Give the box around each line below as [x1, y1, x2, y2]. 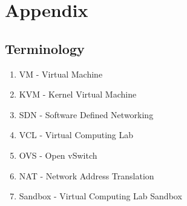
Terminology [5, 39, 85, 58]
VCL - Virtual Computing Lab [19, 128, 134, 141]
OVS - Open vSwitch [19, 148, 97, 161]
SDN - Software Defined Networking [19, 108, 154, 121]
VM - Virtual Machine [19, 67, 103, 80]
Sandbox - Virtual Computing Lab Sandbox [19, 190, 182, 202]
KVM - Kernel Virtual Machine [19, 88, 137, 101]
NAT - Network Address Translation [19, 169, 154, 182]
